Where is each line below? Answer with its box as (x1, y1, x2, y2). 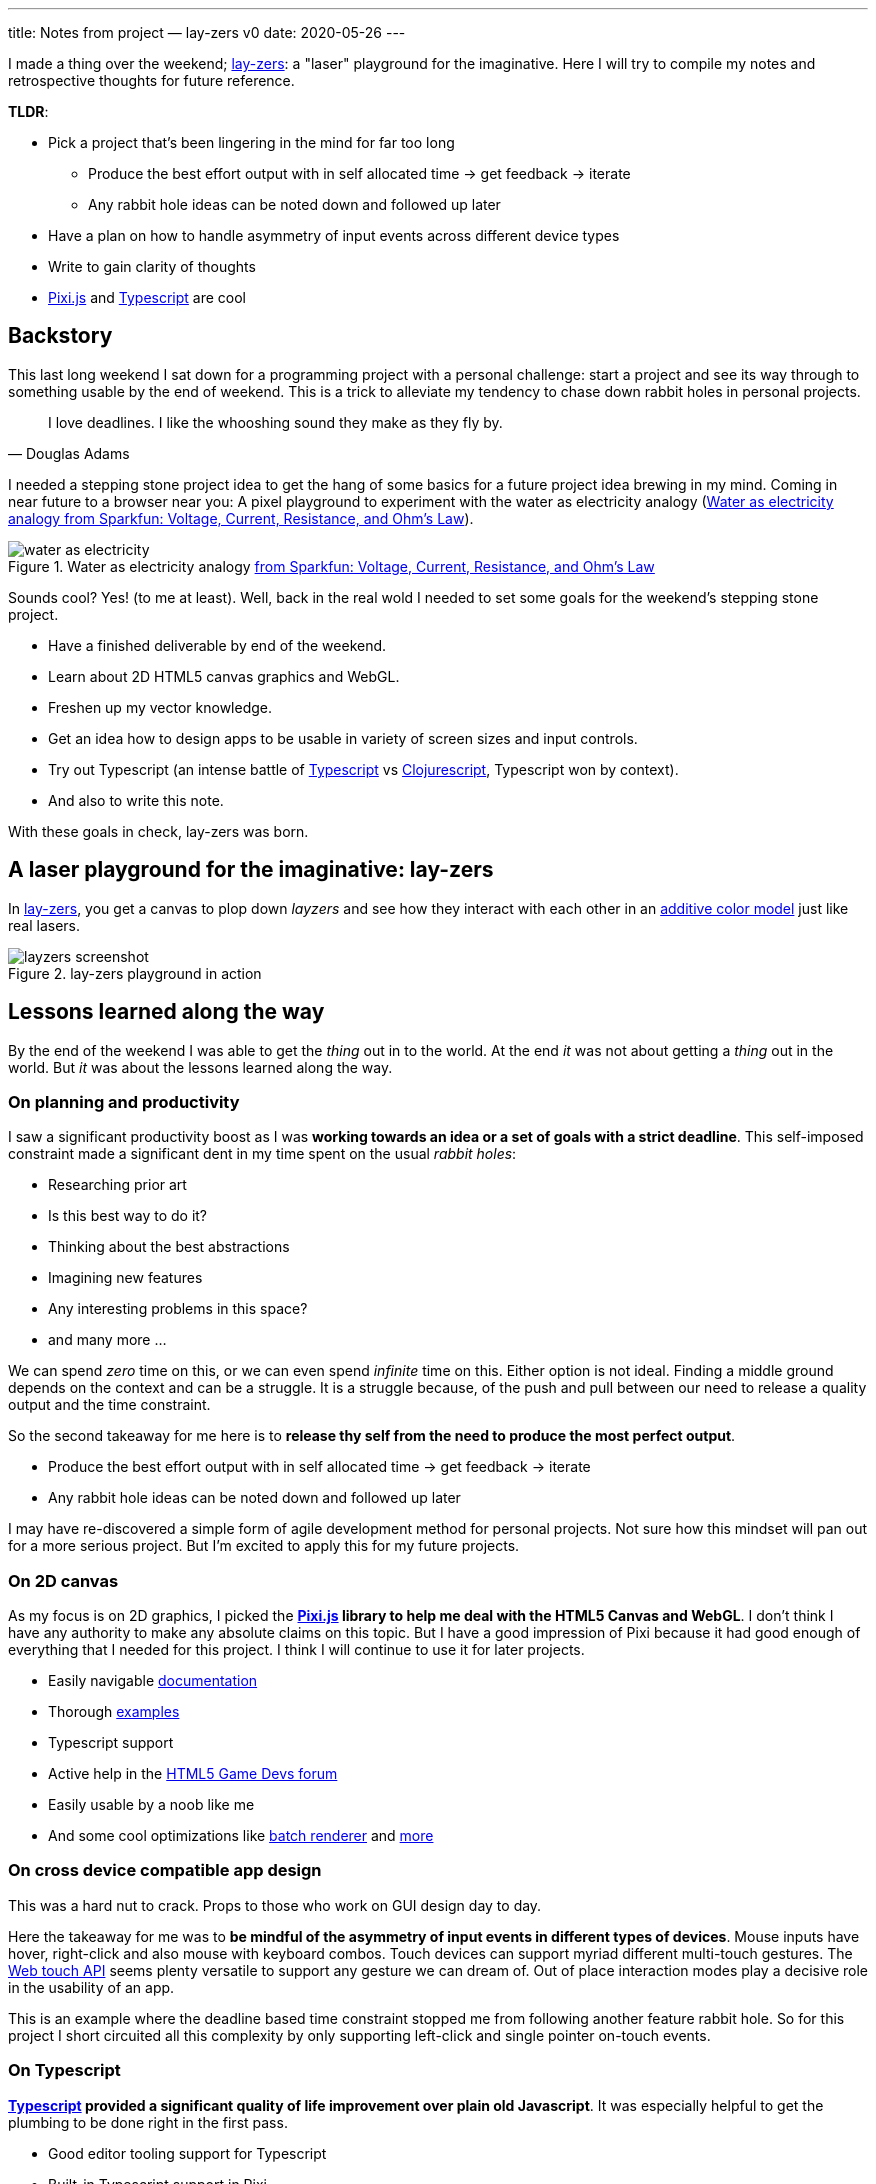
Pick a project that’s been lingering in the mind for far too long (48, 134, 455, 151)
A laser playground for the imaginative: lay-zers (8, 857, 494, 883)
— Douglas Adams (8, 444, 130, 462)
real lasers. (8, 916, 81, 934)
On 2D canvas (8, 1570, 119, 1591)
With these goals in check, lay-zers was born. (8, 822, 309, 840)
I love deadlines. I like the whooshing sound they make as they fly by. (48, 413, 503, 431)
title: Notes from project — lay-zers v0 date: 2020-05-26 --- (8, 24, 406, 41)
